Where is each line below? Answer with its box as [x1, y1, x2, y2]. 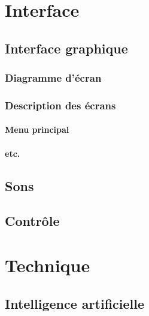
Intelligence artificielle [5, 294, 145, 312]
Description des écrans [5, 97, 116, 112]
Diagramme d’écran [5, 70, 102, 85]
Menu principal [5, 123, 69, 136]
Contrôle [5, 211, 60, 230]
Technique [5, 252, 90, 277]
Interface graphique [5, 38, 128, 57]
